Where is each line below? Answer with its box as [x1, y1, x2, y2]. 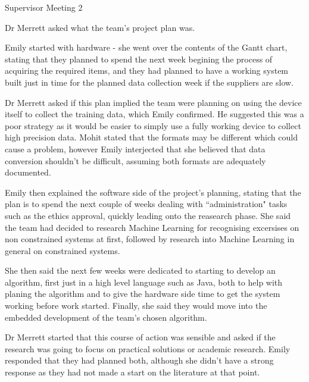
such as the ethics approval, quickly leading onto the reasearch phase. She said [5, 209, 291, 221]
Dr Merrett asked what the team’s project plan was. [5, 21, 195, 33]
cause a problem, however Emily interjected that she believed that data [5, 142, 266, 155]
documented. [5, 166, 51, 179]
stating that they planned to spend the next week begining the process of [5, 52, 273, 65]
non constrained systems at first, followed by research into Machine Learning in [5, 233, 295, 245]
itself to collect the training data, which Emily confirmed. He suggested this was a [5, 108, 304, 120]
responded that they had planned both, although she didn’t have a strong [5, 354, 274, 367]
